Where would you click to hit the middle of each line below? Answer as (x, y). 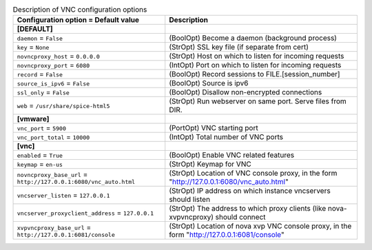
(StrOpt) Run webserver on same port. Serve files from (258, 101)
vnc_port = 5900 (42, 128)
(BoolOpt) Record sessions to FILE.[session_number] (255, 74)
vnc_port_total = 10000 (53, 137)
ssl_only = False (43, 92)
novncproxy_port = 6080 (53, 65)
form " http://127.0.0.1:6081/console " (227, 235)
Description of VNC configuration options (80, 10)
